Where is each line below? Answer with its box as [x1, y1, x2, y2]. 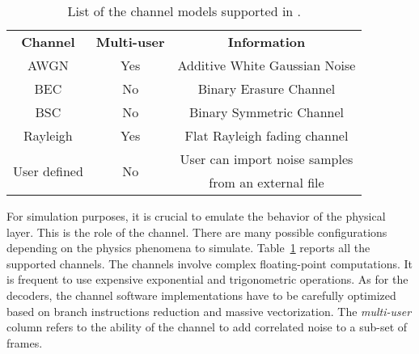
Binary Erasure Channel [197, 79, 336, 98]
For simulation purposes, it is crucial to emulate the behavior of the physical [6, 208, 386, 224]
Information [227, 32, 306, 51]
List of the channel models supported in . [67, 2, 301, 20]
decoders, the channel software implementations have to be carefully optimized [6, 286, 396, 303]
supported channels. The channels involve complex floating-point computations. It [6, 255, 413, 272]
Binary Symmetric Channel [188, 103, 344, 121]
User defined [13, 161, 83, 180]
